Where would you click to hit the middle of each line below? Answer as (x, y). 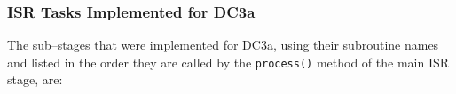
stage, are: (35, 79)
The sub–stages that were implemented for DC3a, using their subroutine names (223, 45)
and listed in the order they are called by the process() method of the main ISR (228, 62)
